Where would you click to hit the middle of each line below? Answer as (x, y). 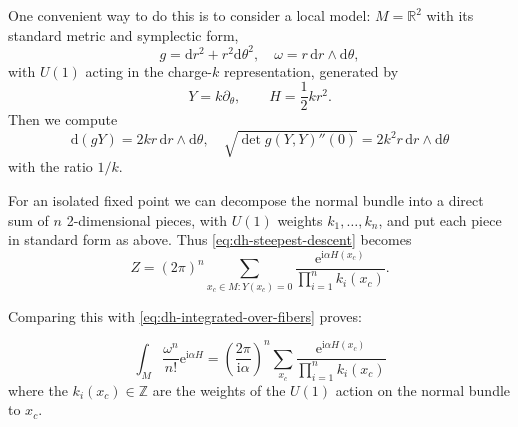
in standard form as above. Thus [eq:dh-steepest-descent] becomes (210, 239)
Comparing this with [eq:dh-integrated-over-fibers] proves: (185, 315)
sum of (28, 219)
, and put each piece (440, 219)
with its (450, 15)
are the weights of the (219, 389)
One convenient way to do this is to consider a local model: (189, 15)
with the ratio (50, 166)
